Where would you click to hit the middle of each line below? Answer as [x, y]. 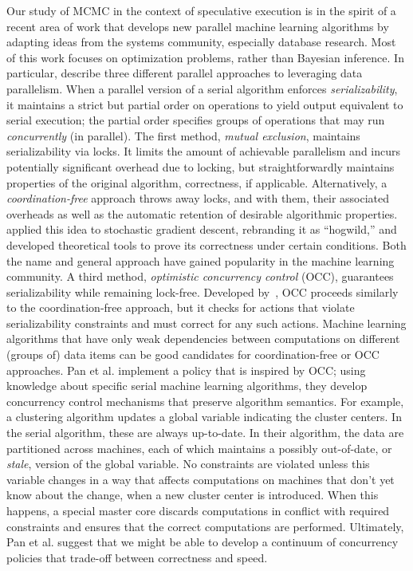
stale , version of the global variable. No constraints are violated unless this [188, 464]
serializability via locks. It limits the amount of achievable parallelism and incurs [204, 151]
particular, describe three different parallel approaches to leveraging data [185, 73]
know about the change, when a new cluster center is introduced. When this [193, 495]
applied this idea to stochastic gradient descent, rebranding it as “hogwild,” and [202, 229]
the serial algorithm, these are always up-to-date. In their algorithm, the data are [205, 433]
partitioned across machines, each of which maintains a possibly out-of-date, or [199, 448]
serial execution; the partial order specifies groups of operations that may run [196, 120]
